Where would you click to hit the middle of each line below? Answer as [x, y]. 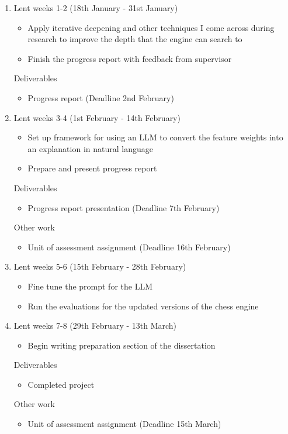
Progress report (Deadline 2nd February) [101, 97]
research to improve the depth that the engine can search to [135, 39]
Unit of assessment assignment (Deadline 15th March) [124, 424]
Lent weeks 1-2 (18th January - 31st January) [96, 8]
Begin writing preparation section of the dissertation [122, 345]
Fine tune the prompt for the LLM [90, 286]
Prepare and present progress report [92, 168]
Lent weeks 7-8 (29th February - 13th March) [95, 325]
